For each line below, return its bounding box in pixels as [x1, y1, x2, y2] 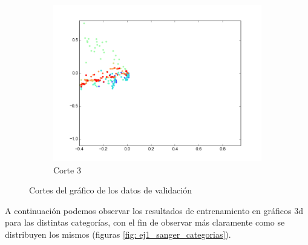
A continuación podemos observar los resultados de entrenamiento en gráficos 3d [5, 204, 303, 216]
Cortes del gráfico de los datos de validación [29, 184, 192, 196]
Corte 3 [53, 163, 81, 176]
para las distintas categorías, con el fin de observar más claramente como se [5, 216, 285, 229]
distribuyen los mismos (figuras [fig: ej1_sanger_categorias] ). [5, 227, 231, 240]
